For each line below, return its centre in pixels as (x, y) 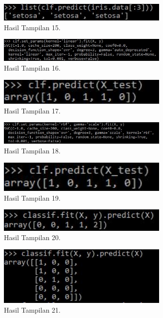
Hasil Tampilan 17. (32, 110)
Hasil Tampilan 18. (32, 150)
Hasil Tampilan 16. (32, 68)
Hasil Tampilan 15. (32, 27)
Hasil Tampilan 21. (32, 309)
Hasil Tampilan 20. (32, 237)
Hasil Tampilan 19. (32, 197)
